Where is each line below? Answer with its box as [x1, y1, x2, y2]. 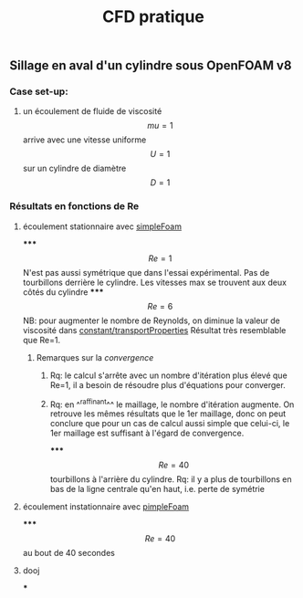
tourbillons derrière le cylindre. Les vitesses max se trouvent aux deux [22, 277, 287, 288]
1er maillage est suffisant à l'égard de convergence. [49, 427, 245, 439]
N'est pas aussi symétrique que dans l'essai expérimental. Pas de [22, 267, 270, 278]
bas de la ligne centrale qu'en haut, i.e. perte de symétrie [49, 484, 265, 495]
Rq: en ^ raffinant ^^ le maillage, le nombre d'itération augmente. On [49, 397, 295, 410]
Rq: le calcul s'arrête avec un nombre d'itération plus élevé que [49, 370, 287, 381]
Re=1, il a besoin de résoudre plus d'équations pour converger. [49, 379, 286, 390]
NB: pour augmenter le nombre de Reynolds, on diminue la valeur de [22, 315, 281, 326]
